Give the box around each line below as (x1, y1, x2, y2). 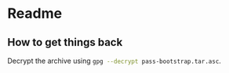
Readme (7, 5, 63, 23)
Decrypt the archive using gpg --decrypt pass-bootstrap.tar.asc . (7, 56, 221, 65)
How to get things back (7, 36, 123, 49)
